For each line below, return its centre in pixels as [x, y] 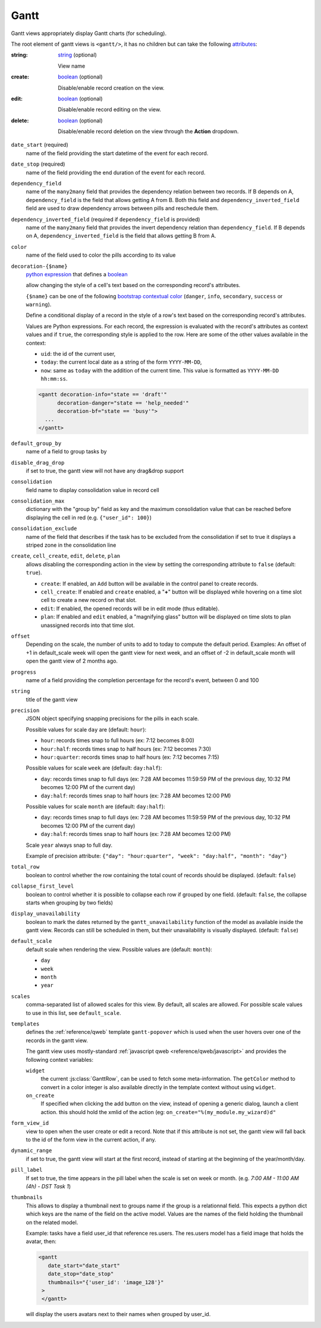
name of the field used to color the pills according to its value [101, 255]
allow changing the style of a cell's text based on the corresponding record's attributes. [133, 285]
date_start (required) [40, 145]
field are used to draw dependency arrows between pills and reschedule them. [122, 209]
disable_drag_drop [38, 463]
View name [72, 66]
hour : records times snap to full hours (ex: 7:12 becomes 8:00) [117, 740]
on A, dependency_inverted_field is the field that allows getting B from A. [121, 236]
